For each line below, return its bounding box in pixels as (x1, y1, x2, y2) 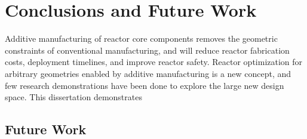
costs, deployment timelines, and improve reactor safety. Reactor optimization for (5, 55, 303, 68)
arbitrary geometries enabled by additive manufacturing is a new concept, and (5, 67, 291, 79)
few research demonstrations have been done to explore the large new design (5, 79, 284, 91)
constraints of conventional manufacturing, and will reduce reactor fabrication (5, 44, 290, 56)
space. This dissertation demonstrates (5, 91, 142, 103)
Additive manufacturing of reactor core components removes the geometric (5, 32, 278, 45)
